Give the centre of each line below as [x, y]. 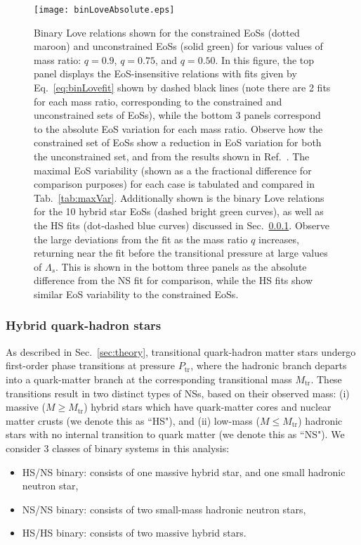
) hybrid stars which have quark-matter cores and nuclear [208, 407]
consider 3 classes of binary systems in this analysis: [118, 448]
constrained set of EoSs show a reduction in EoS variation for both [178, 142]
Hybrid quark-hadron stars [84, 325]
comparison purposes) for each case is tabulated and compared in [174, 184]
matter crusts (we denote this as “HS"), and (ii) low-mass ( [133, 420]
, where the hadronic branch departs [269, 365]
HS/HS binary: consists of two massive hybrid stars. [134, 533]
